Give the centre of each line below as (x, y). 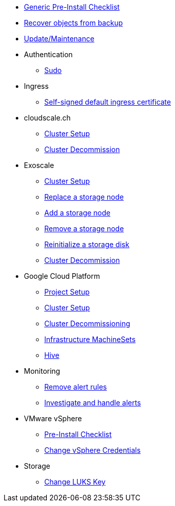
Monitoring (42, 371)
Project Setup (67, 292)
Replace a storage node (84, 197)
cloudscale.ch (47, 118)
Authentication (48, 54)
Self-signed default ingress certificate (108, 102)
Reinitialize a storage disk (87, 244)
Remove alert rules (76, 387)
